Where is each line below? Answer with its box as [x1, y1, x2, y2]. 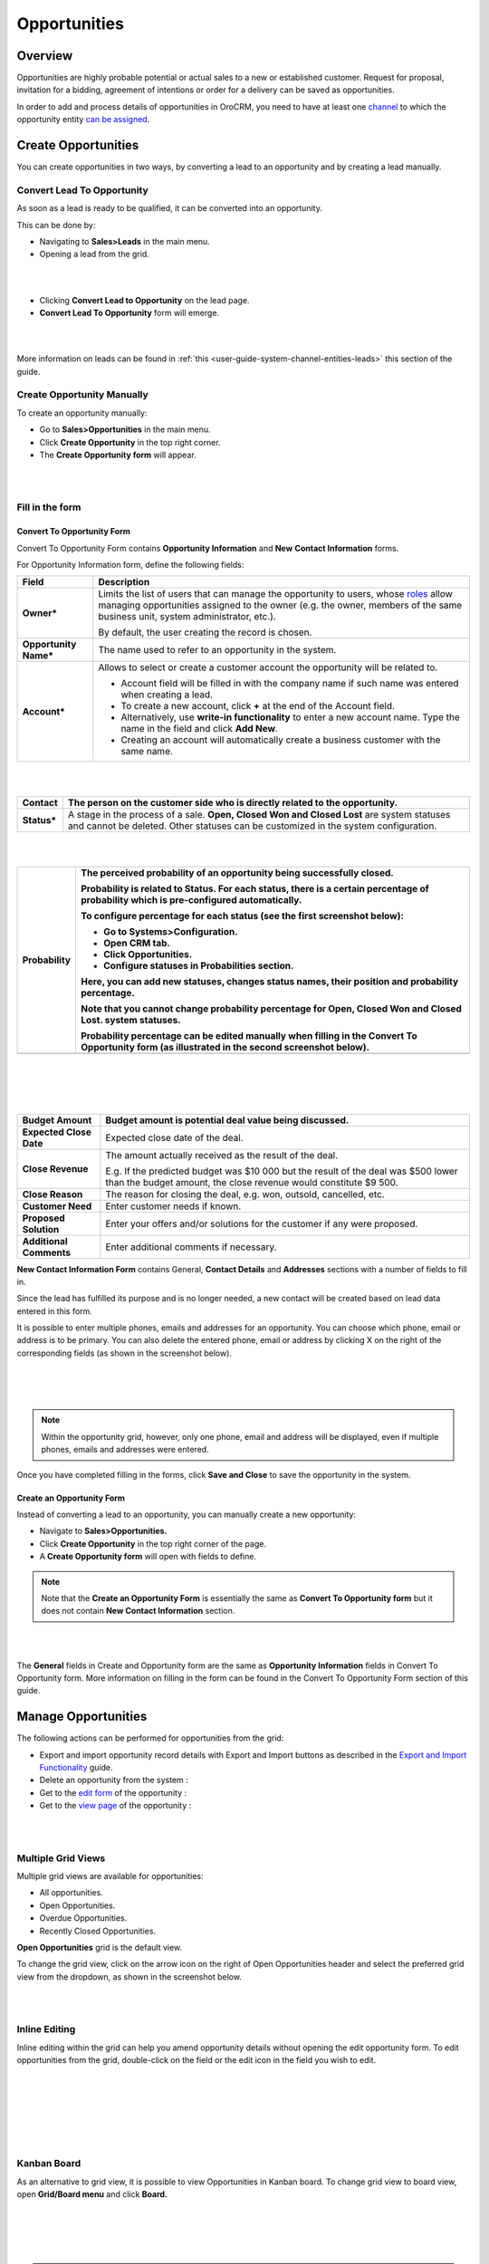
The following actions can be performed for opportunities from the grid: [16, 1732, 284, 1743]
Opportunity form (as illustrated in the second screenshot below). [80, 1041, 370, 1053]
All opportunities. [39, 1887, 103, 1898]
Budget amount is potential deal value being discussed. [105, 1114, 350, 1127]
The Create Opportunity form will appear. [39, 449, 197, 460]
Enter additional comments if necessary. [105, 1241, 277, 1253]
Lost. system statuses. [80, 1013, 181, 1026]
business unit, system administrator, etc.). [98, 610, 276, 623]
